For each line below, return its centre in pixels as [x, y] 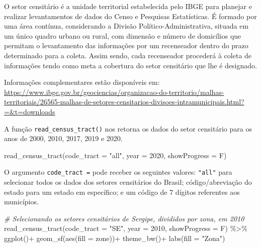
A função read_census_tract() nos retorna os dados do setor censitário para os [128, 128]
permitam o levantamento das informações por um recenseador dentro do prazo [126, 45]
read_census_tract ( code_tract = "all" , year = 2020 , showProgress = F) [115, 155]
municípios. [21, 202]
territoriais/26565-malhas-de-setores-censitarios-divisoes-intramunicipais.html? [124, 102]
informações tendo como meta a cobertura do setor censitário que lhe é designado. [130, 65]
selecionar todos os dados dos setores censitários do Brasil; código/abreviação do [128, 182]
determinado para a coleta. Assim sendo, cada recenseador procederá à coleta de [128, 55]
